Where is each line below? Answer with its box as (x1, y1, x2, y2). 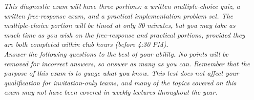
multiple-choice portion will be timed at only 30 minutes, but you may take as (4, 20, 235, 30)
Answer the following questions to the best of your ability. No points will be (4, 48, 229, 59)
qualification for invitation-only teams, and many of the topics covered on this (4, 77, 236, 87)
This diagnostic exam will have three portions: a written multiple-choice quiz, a (4, 1, 240, 11)
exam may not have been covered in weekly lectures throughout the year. (4, 87, 217, 97)
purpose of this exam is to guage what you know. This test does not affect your (4, 68, 239, 78)
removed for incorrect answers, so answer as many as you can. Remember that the (4, 58, 250, 68)
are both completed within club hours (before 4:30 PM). (4, 39, 169, 49)
